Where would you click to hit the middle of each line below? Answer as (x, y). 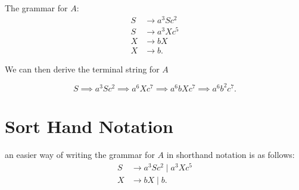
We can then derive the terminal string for (82, 69)
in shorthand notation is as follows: (231, 155)
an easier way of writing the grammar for (80, 155)
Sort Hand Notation (89, 126)
